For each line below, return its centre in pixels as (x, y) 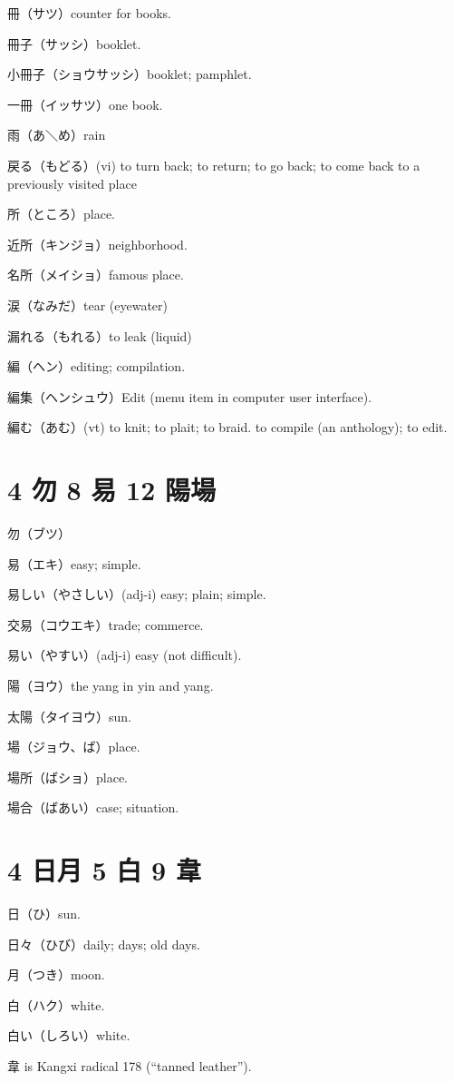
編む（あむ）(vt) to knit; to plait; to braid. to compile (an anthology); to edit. (227, 427)
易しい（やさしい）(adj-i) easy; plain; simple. (137, 594)
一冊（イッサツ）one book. (85, 104)
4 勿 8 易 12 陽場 (112, 490)
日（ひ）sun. (44, 914)
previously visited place (72, 183)
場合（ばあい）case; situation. (93, 807)
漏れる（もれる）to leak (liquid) (100, 335)
